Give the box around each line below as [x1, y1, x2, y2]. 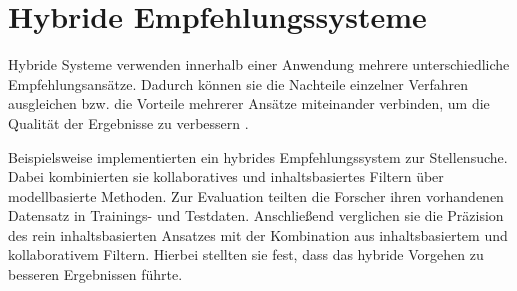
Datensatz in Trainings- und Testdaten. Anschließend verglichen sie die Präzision [8, 205, 504, 226]
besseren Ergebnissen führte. [8, 264, 183, 285]
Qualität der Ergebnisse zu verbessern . [8, 112, 249, 133]
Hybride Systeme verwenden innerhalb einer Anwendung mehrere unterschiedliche [8, 54, 510, 75]
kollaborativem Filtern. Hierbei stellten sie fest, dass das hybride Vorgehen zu [8, 244, 484, 265]
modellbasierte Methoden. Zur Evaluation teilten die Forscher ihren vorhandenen [8, 185, 504, 206]
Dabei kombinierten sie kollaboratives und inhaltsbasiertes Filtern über [8, 166, 444, 187]
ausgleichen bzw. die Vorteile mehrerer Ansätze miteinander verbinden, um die [8, 93, 490, 114]
